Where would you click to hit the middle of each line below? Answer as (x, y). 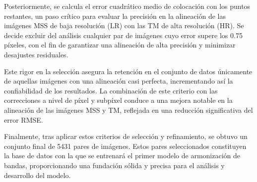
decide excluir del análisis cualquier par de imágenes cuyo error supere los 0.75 (123, 35)
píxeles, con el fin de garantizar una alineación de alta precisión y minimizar (120, 45)
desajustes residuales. (36, 54)
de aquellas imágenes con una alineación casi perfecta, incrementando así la (119, 81)
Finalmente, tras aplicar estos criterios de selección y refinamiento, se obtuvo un (126, 136)
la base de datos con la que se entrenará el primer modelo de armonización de (122, 156)
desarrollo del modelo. (37, 175)
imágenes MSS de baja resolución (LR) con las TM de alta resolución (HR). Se (124, 25)
